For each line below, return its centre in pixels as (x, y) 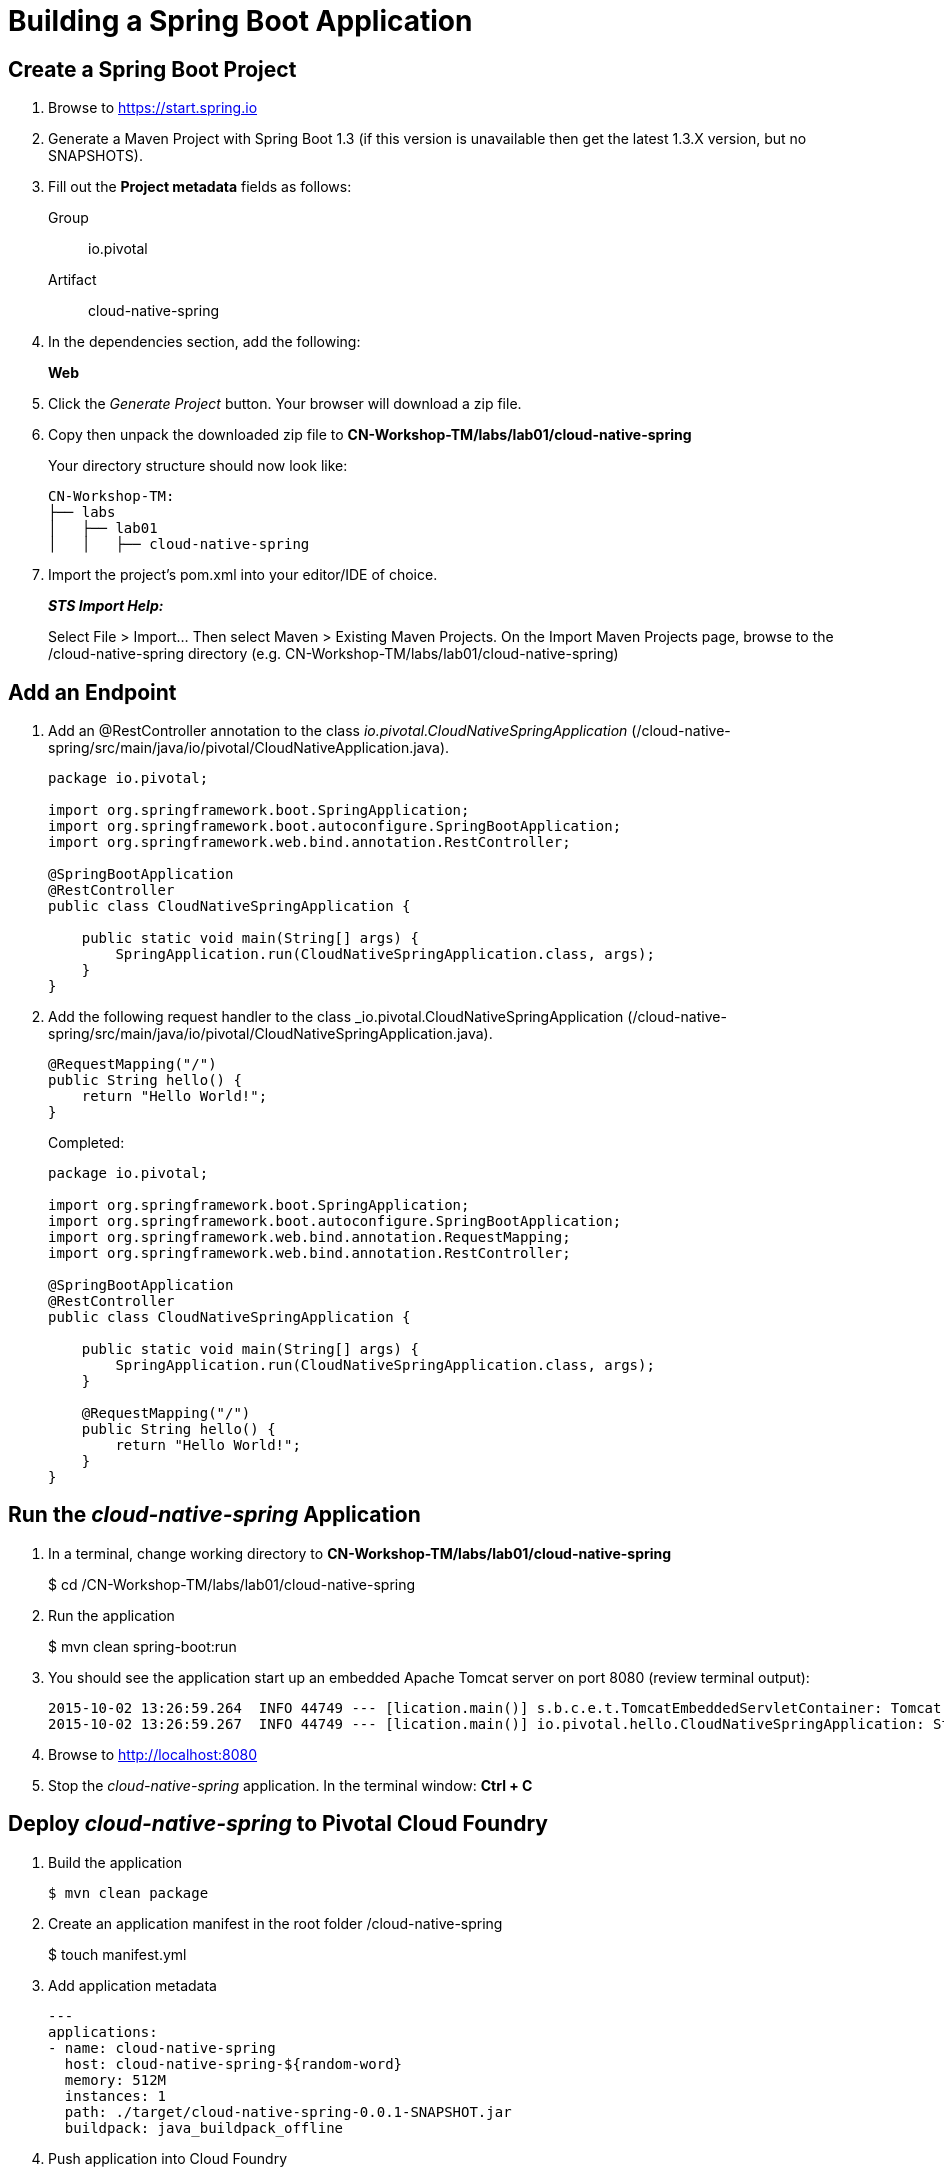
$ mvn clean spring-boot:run (142, 1646)
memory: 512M (115, 2079)
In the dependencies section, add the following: (204, 342)
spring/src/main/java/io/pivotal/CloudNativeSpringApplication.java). (270, 1034)
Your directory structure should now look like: (198, 466)
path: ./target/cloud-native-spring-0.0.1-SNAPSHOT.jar (288, 2111)
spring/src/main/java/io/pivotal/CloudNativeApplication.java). (249, 748)
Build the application (115, 1862)
